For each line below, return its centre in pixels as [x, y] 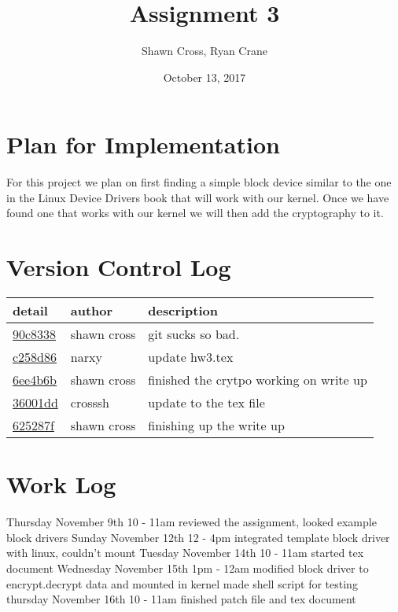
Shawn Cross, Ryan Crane [205, 51]
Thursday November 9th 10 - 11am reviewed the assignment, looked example [192, 522]
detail [30, 311]
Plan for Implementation [143, 144]
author [92, 311]
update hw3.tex [191, 357]
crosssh [90, 403]
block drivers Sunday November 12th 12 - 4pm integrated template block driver [198, 537]
